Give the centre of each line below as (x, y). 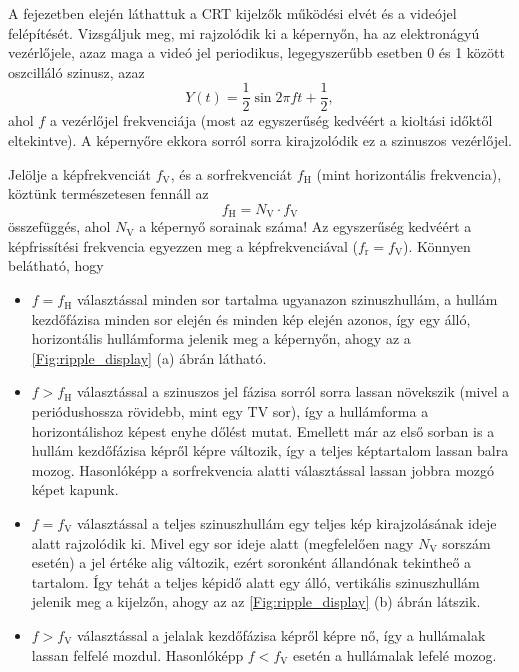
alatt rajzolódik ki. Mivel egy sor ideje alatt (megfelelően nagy (222, 542)
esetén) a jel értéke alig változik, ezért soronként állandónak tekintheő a (251, 562)
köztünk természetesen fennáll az (108, 193)
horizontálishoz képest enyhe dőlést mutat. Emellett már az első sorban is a (263, 430)
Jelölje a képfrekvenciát (79, 173)
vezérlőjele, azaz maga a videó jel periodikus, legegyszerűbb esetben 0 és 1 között (256, 52)
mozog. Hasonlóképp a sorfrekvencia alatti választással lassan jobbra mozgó (263, 469)
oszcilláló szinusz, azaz (76, 71)
